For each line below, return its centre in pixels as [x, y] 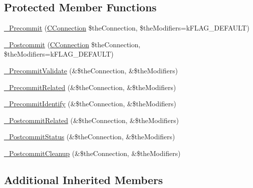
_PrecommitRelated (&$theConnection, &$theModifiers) [90, 87]
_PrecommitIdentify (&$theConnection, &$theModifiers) [90, 104]
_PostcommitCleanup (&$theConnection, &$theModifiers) [92, 153]
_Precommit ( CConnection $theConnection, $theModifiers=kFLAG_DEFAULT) [127, 28]
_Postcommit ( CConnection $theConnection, [72, 44]
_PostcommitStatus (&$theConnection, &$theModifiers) [90, 137]
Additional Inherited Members [83, 179]
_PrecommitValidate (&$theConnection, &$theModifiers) [91, 70]
